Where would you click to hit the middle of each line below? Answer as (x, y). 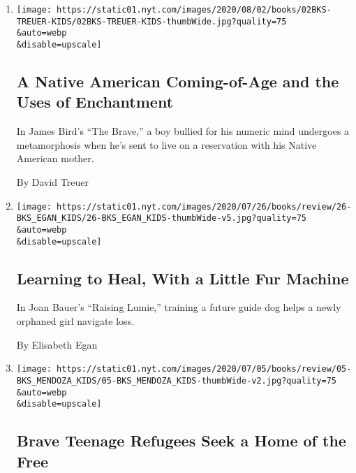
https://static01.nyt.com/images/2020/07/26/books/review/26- (204, 206)
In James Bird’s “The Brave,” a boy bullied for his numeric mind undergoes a (183, 131)
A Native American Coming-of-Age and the (178, 81)
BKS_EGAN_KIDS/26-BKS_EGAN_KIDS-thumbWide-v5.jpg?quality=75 (162, 218)
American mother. (55, 158)
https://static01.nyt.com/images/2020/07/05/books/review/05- (204, 369)
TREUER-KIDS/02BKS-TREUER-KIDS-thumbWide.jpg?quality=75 (151, 21)
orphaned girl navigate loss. (75, 321)
